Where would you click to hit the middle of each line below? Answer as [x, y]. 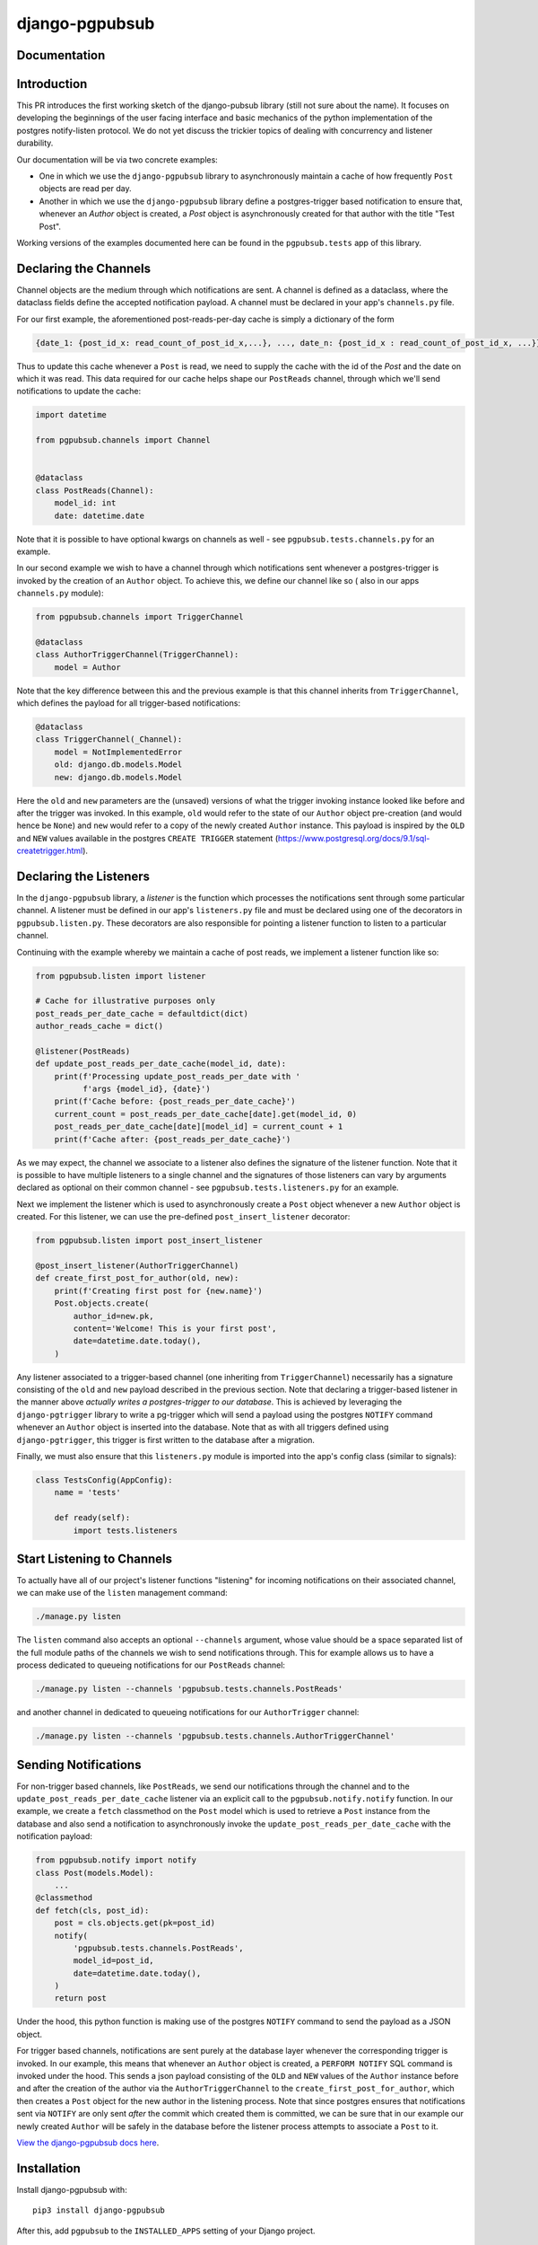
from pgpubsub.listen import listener [121, 976]
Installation [48, 2168]
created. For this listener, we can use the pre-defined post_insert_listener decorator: [183, 1217]
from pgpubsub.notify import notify [116, 1860]
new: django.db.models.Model [118, 777]
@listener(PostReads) [83, 1051]
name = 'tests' [87, 1492]
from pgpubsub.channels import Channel [123, 440]
